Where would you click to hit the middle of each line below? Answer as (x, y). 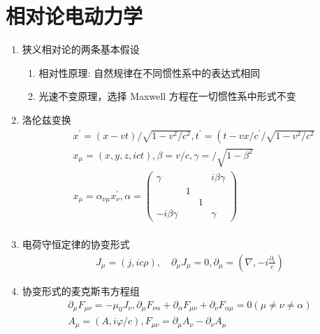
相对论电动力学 (74, 16)
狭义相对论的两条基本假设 (81, 49)
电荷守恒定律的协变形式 (76, 244)
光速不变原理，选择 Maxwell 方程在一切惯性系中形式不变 (167, 96)
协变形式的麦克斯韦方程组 (81, 290)
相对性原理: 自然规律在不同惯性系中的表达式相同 (150, 72)
